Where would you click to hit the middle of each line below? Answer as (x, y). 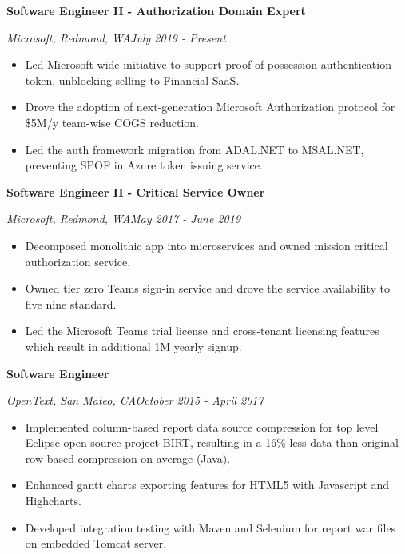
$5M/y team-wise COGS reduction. (112, 122)
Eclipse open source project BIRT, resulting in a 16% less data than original (212, 442)
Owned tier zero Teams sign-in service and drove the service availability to (208, 288)
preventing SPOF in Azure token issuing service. (144, 165)
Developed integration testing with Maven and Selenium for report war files (210, 527)
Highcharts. (53, 501)
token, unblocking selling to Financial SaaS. (132, 80)
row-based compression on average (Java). (128, 458)
